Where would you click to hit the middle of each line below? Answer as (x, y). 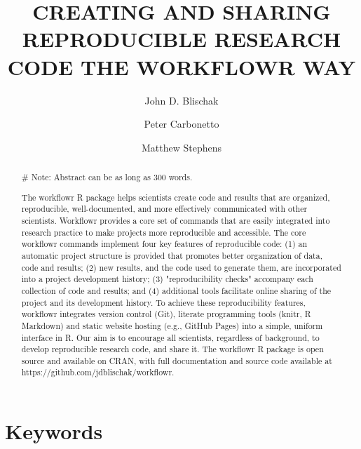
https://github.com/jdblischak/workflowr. (98, 372)
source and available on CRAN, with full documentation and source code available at (177, 360)
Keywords (54, 431)
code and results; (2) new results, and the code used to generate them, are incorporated (181, 267)
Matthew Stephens (182, 147)
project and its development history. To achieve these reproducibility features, (163, 302)
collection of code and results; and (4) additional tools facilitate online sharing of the (176, 290)
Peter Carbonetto (182, 124)
